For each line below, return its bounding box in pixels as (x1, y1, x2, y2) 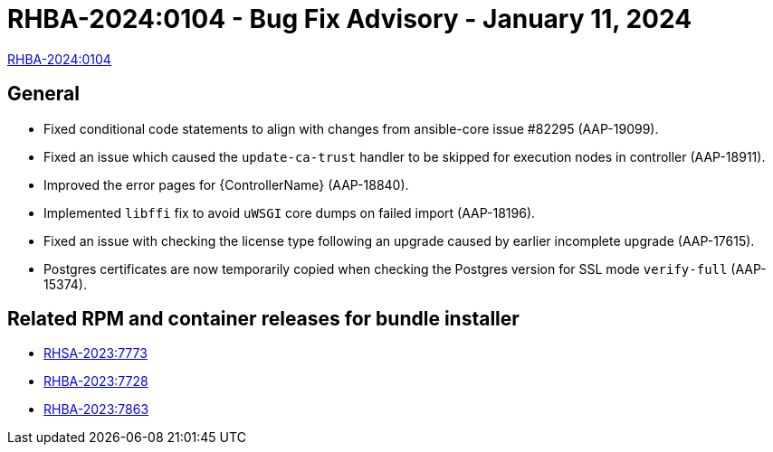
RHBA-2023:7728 (43, 373, 148, 390)
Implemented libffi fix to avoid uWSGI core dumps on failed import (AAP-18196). (43, 204, 536, 221)
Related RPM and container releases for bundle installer (7, 307, 520, 331)
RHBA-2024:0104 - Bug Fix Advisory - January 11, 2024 (7, 4, 692, 34)
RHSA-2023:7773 (43, 345, 148, 362)
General (7, 82, 81, 106)
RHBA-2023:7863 (43, 401, 149, 418)
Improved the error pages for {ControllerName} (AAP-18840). (43, 176, 409, 193)
